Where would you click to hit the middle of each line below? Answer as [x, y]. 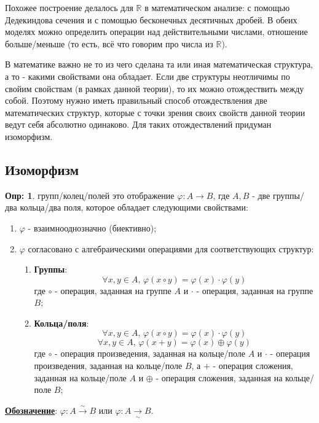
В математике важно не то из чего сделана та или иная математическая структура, [159, 64]
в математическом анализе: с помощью [217, 7]
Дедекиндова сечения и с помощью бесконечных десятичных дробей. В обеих [151, 19]
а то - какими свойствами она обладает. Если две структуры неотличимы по [148, 76]
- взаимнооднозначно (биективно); [92, 227]
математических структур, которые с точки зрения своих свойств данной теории [155, 112]
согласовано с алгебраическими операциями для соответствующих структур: [171, 248]
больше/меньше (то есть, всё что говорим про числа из [109, 43]
